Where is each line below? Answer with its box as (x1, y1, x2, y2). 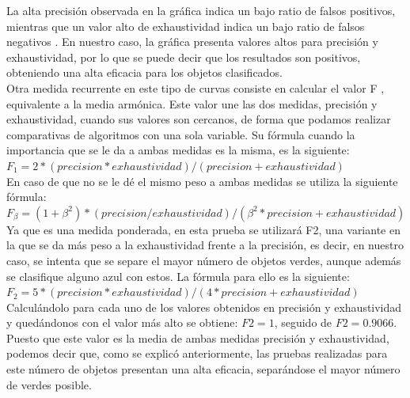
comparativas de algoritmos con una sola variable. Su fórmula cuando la (6, 126, 355, 142)
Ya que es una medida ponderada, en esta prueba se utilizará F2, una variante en (6, 221, 401, 237)
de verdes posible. (6, 376, 92, 392)
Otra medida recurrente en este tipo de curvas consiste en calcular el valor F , (6, 79, 385, 96)
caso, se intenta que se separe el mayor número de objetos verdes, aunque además (6, 252, 401, 268)
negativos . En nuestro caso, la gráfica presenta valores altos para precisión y (6, 33, 378, 50)
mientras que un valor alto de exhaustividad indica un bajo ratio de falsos (6, 17, 365, 34)
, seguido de (274, 314, 332, 331)
